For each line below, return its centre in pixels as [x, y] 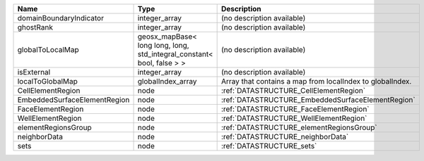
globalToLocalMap [48, 50]
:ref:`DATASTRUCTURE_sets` [269, 146]
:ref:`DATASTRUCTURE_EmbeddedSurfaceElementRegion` [318, 100]
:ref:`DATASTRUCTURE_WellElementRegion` [294, 118]
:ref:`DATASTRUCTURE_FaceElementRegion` [295, 109]
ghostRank [35, 27]
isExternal [34, 72]
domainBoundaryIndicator [60, 18]
